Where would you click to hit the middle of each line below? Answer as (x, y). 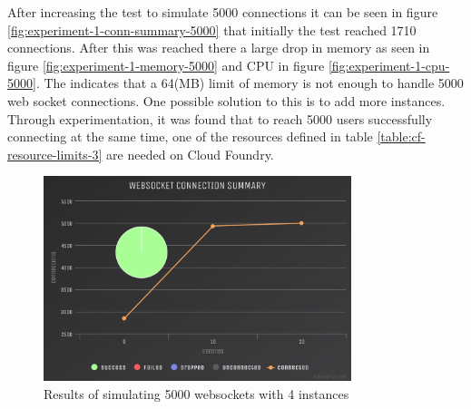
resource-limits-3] (55, 154)
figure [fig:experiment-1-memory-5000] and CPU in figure (166, 65)
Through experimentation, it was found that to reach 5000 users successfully (220, 118)
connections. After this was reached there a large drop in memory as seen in (219, 48)
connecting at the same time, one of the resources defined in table (190, 136)
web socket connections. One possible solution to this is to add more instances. (226, 100)
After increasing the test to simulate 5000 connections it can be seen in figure (223, 12)
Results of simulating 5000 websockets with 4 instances (196, 393)
